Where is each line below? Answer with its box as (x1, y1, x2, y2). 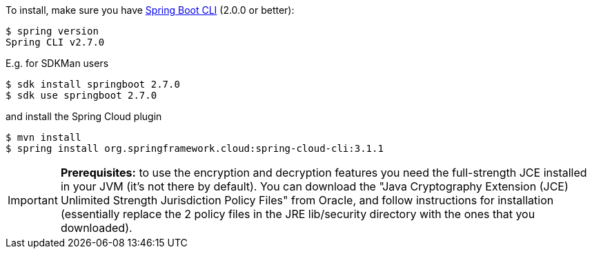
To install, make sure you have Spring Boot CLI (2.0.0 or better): (6, 4, 295, 16)
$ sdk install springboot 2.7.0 (6, 79, 180, 90)
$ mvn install (6, 132, 81, 143)
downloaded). (60, 221, 132, 235)
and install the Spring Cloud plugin (6, 110, 162, 122)
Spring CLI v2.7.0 (6, 37, 105, 48)
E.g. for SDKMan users (6, 57, 109, 69)
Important (8, 193, 58, 207)
